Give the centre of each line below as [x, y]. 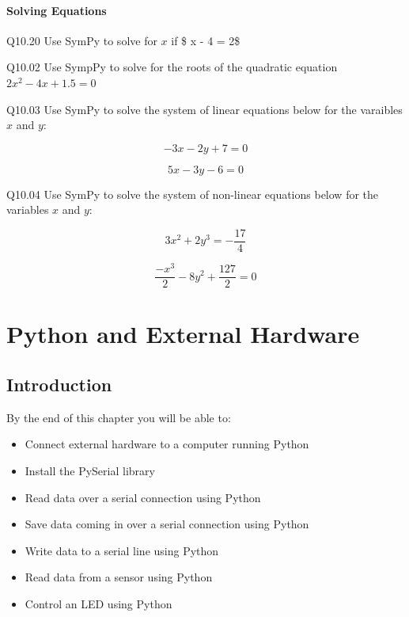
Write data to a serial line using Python [122, 550]
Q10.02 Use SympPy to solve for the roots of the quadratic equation [172, 67]
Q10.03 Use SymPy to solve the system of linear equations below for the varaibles [204, 109]
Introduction [59, 384]
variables [28, 209]
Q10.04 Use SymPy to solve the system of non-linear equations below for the [193, 194]
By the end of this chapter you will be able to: [119, 417]
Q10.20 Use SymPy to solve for [82, 40]
